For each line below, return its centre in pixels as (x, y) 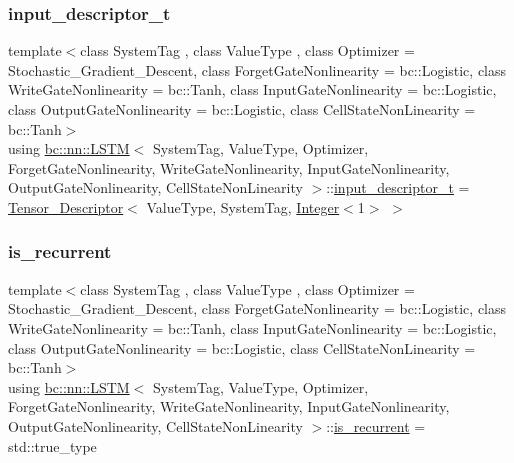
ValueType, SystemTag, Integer (243, 206)
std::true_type (52, 445)
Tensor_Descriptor (66, 206)
